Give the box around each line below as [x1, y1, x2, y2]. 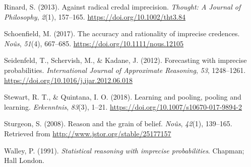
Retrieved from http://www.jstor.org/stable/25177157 [4, 128, 171, 138]
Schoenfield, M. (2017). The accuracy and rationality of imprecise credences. [4, 28, 240, 39]
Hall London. [4, 155, 44, 165]
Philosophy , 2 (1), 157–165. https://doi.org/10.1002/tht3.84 [4, 11, 186, 22]
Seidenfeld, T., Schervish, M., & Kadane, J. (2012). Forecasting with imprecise [4, 55, 247, 65]
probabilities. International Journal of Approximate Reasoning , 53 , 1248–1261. [4, 64, 246, 75]
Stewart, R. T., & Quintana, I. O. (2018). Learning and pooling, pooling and [4, 92, 241, 102]
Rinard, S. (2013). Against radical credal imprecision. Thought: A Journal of [4, 2, 241, 12]
